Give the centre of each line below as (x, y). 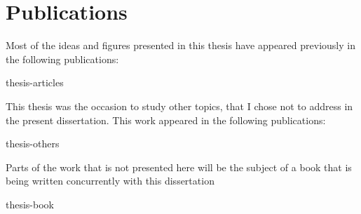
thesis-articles (35, 82)
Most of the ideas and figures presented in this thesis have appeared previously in (180, 45)
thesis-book (30, 204)
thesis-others (33, 143)
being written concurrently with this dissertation (110, 181)
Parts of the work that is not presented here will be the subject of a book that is (179, 167)
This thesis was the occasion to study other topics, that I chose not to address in (179, 106)
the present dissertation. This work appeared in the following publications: (166, 120)
